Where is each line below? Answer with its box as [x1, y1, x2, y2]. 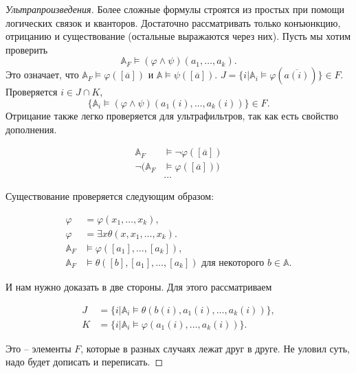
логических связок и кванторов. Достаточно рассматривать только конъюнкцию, [5, 15, 341, 30]
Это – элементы [5, 341, 71, 355]
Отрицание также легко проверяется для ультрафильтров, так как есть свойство [5, 108, 339, 122]
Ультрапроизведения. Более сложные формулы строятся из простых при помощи [5, 2, 345, 16]
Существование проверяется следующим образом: [5, 189, 214, 203]
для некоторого [201, 258, 265, 268]
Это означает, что [5, 67, 79, 82]
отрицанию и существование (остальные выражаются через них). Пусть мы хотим [5, 29, 351, 43]
